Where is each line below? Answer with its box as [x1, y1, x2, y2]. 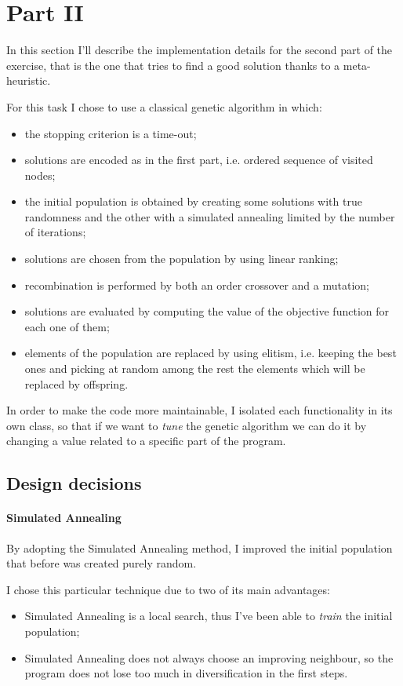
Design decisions [6, 471, 142, 495]
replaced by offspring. [24, 375, 129, 392]
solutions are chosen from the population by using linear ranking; [24, 250, 339, 267]
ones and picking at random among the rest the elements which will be [24, 360, 365, 377]
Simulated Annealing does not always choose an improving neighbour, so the [24, 649, 394, 666]
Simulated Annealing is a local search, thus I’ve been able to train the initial [24, 608, 393, 624]
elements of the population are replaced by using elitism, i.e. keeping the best [24, 345, 397, 361]
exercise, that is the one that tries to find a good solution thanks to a [6, 57, 340, 73]
